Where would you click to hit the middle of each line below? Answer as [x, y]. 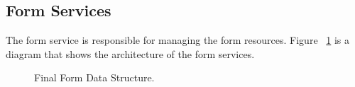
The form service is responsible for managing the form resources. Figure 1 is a [178, 40]
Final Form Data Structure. [94, 77]
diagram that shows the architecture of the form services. [130, 53]
